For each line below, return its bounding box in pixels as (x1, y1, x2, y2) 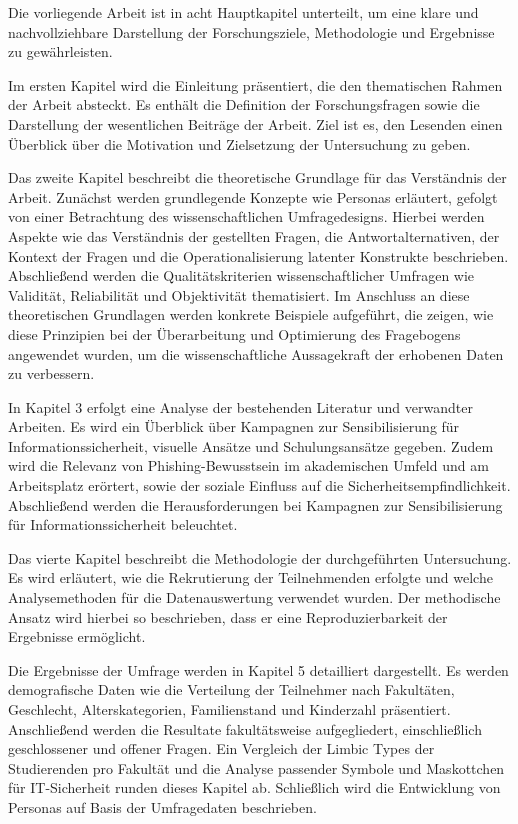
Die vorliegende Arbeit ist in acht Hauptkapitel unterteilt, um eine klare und (8, 2, 479, 22)
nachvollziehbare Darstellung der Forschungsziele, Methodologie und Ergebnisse (8, 21, 495, 42)
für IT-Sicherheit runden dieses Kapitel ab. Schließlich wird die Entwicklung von (8, 777, 501, 798)
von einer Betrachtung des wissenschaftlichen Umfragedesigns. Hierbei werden (8, 206, 485, 227)
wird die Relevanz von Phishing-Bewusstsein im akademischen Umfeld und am (8, 455, 489, 476)
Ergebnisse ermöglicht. (8, 626, 146, 647)
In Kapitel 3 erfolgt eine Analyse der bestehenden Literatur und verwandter (8, 396, 473, 417)
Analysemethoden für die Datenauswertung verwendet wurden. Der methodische (8, 587, 501, 608)
